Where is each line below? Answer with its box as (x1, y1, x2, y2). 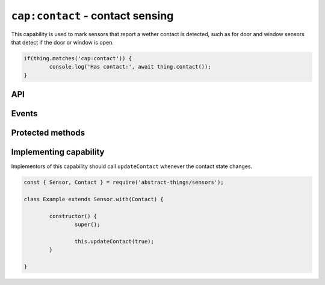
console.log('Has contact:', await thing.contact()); (49, 63, 211, 70)
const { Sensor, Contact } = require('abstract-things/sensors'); (23, 179, 224, 186)
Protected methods (11, 128, 85, 138)
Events (11, 108, 38, 119)
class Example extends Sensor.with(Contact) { (23, 196, 164, 203)
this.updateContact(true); (74, 238, 155, 245)
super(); (74, 221, 101, 228)
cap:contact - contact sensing (11, 9, 174, 22)
